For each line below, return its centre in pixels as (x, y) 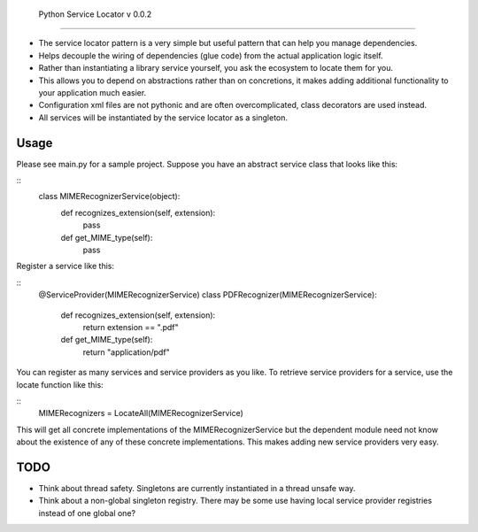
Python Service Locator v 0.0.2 (95, 14)
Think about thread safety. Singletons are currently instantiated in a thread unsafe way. (197, 488)
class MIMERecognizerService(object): (109, 197)
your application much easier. (93, 92)
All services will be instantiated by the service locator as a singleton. (163, 117)
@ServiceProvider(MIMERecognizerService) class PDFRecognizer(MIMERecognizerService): (208, 295)
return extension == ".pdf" (131, 327)
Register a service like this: (66, 266)
